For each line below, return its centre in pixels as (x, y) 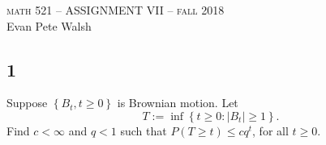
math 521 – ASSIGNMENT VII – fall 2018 (116, 10)
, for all (270, 130)
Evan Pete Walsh (49, 25)
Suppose (27, 103)
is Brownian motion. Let (178, 103)
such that (144, 130)
